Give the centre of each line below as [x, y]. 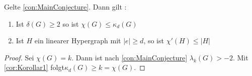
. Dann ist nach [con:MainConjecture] [130, 57]
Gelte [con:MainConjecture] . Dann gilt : [65, 7]
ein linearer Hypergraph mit [78, 41]
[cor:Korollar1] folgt [34, 67]
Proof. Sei [19, 57]
